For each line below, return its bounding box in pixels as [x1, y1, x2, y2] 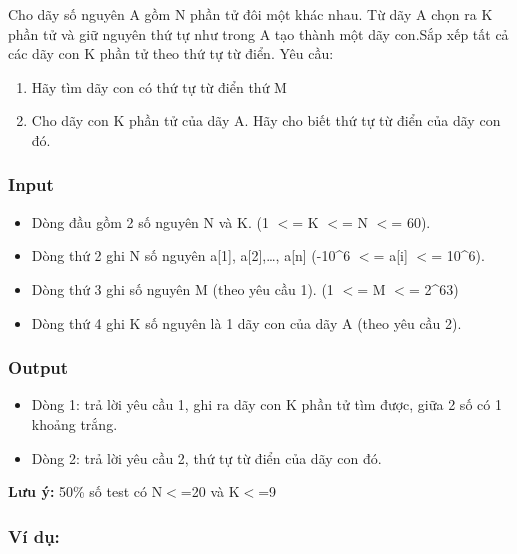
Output [8, 355, 69, 380]
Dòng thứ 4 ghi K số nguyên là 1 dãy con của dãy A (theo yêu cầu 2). [31, 312, 462, 333]
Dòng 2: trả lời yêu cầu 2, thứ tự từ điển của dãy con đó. [31, 447, 382, 468]
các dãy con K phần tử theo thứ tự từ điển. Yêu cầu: [8, 43, 334, 64]
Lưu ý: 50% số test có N [8, 481, 163, 502]
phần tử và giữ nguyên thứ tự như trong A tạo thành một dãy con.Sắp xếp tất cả [8, 23, 509, 44]
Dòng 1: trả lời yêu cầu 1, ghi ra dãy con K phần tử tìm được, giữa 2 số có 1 [31, 394, 502, 415]
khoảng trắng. [31, 413, 118, 434]
